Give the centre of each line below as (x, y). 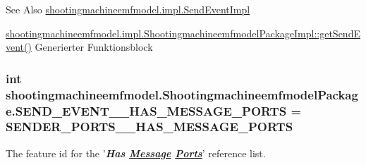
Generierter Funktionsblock (94, 47)
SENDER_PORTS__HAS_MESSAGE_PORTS (150, 127)
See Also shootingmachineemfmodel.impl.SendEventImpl (128, 9)
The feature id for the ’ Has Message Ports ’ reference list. (136, 153)
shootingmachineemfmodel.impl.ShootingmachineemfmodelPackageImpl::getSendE (183, 33)
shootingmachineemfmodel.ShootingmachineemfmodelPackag (182, 94)
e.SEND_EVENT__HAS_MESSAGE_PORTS (146, 110)
